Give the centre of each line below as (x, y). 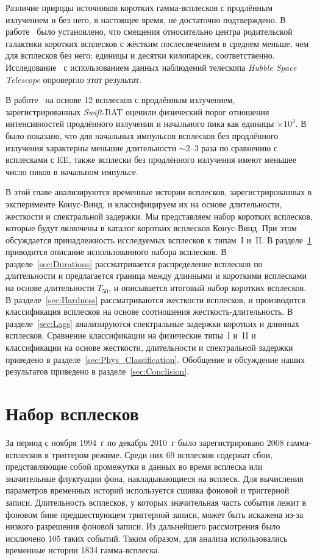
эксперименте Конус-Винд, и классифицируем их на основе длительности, (144, 203)
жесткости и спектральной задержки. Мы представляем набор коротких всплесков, (159, 216)
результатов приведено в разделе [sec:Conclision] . (98, 371)
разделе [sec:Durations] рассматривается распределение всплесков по (134, 263)
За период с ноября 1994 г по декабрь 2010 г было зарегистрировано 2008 (145, 442)
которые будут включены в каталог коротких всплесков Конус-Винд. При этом (151, 228)
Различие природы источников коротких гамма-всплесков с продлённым (139, 7)
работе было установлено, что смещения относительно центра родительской (149, 31)
